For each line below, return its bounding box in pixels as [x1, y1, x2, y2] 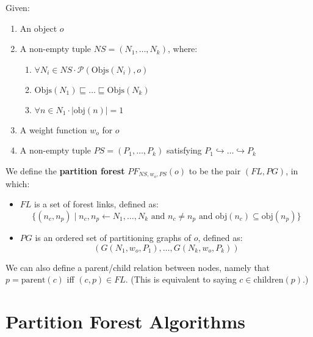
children [253, 276, 284, 285]
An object [20, 21, 57, 34]
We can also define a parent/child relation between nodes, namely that [5, 261, 270, 273]
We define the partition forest [5, 164, 125, 177]
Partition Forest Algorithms [5, 308, 245, 333]
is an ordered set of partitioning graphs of [35, 231, 191, 244]
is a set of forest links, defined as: [34, 198, 159, 210]
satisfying [166, 144, 202, 157]
